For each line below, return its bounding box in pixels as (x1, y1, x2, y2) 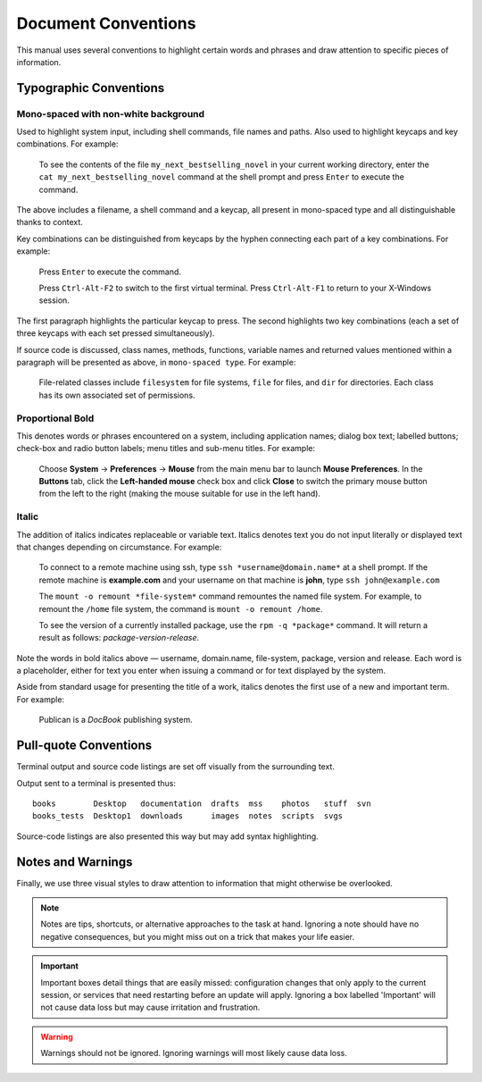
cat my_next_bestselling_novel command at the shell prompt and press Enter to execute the (38, 172, 405, 182)
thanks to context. (16, 217, 84, 228)
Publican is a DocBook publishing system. (38, 715, 193, 726)
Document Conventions (16, 13, 196, 33)
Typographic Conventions (16, 80, 165, 96)
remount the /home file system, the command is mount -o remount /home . (38, 603, 323, 614)
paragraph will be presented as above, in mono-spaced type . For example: (16, 356, 296, 367)
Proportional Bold (16, 412, 95, 424)
